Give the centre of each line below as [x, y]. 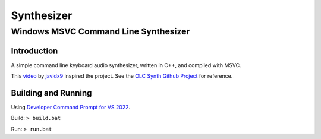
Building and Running [51, 93]
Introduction [34, 51]
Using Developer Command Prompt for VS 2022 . [71, 108]
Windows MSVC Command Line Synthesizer [100, 31]
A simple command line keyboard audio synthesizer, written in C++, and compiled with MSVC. [126, 65]
